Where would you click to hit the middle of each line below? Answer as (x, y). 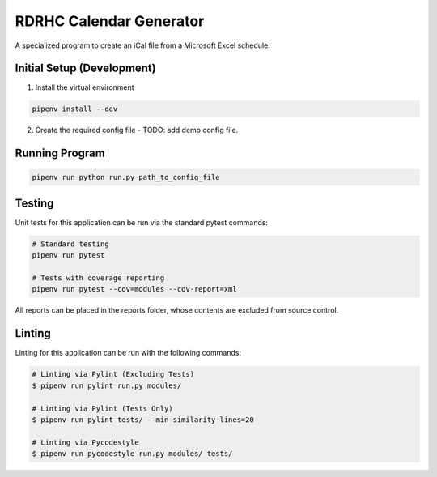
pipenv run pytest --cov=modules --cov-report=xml (135, 289)
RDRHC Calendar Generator (110, 21)
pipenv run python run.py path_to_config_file (126, 177)
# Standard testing (70, 244)
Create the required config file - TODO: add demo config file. (137, 130)
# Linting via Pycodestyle (85, 442)
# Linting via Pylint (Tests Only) (102, 408)
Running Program (60, 153)
